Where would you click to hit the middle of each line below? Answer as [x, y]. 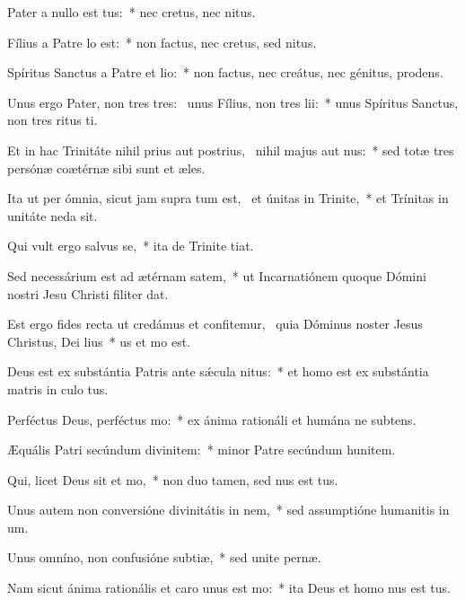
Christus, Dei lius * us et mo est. [99, 341]
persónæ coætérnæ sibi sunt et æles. [106, 168]
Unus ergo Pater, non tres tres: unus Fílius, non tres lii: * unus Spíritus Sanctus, [233, 102]
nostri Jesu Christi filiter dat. [88, 293]
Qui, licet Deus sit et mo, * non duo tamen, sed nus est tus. [173, 479]
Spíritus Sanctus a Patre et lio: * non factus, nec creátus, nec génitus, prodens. [225, 72]
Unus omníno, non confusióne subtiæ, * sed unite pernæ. [164, 557]
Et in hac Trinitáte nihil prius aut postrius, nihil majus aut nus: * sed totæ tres [231, 150]
